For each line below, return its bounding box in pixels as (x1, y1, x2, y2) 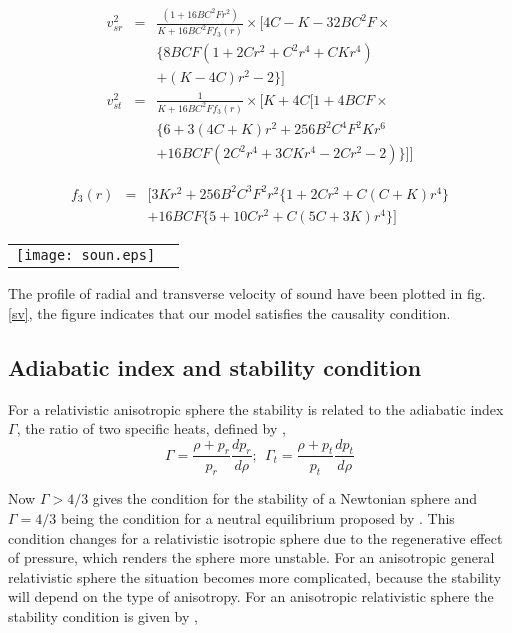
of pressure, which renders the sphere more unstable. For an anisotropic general (8, 547, 495, 568)
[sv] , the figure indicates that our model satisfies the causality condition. (8, 302, 451, 323)
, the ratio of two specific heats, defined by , (16, 418, 286, 439)
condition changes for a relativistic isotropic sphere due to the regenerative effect (8, 527, 503, 548)
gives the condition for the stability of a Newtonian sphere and (92, 488, 477, 509)
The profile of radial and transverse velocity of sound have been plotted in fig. (8, 283, 486, 304)
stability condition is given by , (8, 605, 198, 626)
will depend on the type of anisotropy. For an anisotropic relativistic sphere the (8, 586, 494, 607)
